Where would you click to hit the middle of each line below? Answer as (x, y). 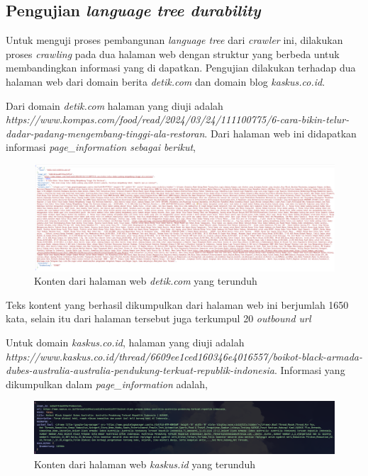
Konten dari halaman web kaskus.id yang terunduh (145, 464)
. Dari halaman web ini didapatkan (280, 133)
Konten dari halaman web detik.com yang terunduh (146, 281)
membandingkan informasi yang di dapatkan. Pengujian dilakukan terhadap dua (181, 68)
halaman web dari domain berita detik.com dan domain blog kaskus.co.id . (166, 81)
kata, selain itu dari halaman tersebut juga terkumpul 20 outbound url (158, 318)
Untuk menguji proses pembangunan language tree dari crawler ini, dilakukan (174, 40)
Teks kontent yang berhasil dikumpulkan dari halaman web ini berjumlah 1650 (177, 304)
